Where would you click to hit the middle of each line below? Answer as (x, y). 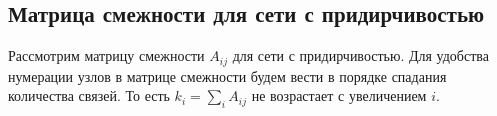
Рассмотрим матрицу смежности (106, 55)
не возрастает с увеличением (339, 95)
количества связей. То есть (89, 95)
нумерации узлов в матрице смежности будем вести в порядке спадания (227, 75)
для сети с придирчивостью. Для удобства (360, 55)
